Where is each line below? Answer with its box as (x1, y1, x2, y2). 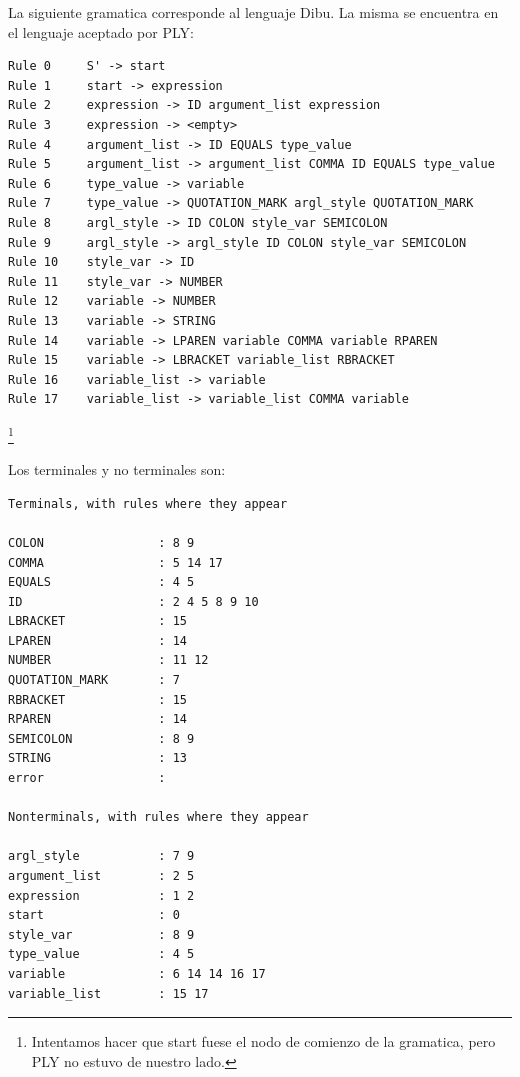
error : (8, 771, 166, 786)
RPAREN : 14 (8, 712, 187, 727)
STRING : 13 (8, 751, 187, 766)
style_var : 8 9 (8, 927, 195, 942)
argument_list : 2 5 (8, 869, 195, 883)
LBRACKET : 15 (8, 614, 187, 629)
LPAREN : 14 (8, 633, 187, 648)
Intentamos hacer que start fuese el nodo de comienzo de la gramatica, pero (31, 1031, 496, 1052)
